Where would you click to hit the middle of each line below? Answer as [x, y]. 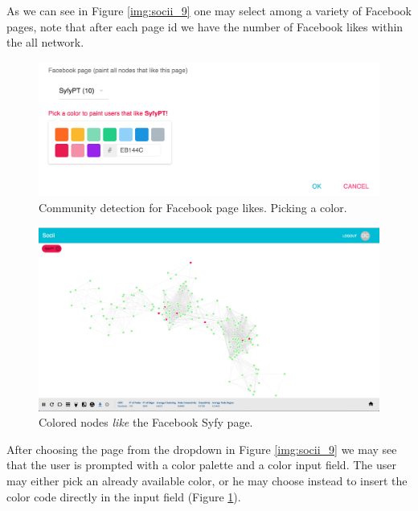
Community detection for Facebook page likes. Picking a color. [193, 208]
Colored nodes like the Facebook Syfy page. [146, 422]
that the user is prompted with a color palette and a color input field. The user [201, 465]
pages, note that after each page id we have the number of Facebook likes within [205, 26]
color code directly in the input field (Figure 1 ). [124, 496]
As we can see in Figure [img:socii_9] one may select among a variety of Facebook [209, 10]
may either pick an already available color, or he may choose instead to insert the [207, 480]
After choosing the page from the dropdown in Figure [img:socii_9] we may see [202, 449]
